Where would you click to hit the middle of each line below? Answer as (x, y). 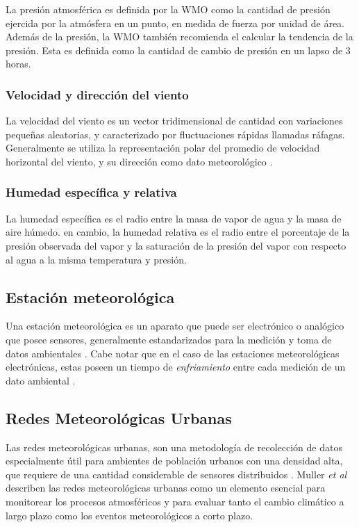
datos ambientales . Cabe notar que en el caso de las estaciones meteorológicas (173, 353)
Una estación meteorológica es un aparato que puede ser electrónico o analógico (175, 326)
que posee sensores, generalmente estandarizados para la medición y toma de (169, 339)
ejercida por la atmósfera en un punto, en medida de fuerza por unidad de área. (175, 23)
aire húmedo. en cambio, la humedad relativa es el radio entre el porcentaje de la (178, 232)
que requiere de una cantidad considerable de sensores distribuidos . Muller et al (176, 474)
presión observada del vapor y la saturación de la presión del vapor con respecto (176, 245)
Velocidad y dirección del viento (97, 94)
